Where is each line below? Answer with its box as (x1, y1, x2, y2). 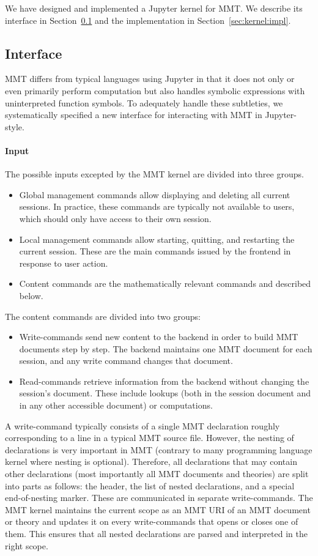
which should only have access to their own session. (19, 212, 212, 224)
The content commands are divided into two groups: (5, 310, 201, 322)
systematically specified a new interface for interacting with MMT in (5, 108, 262, 121)
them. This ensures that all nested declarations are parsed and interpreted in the (5, 527, 308, 539)
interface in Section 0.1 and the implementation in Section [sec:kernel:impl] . (5, 13, 291, 26)
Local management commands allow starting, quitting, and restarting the (19, 232, 295, 245)
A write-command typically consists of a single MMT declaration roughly (5, 419, 280, 432)
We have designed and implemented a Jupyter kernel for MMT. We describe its (5, 2, 303, 14)
